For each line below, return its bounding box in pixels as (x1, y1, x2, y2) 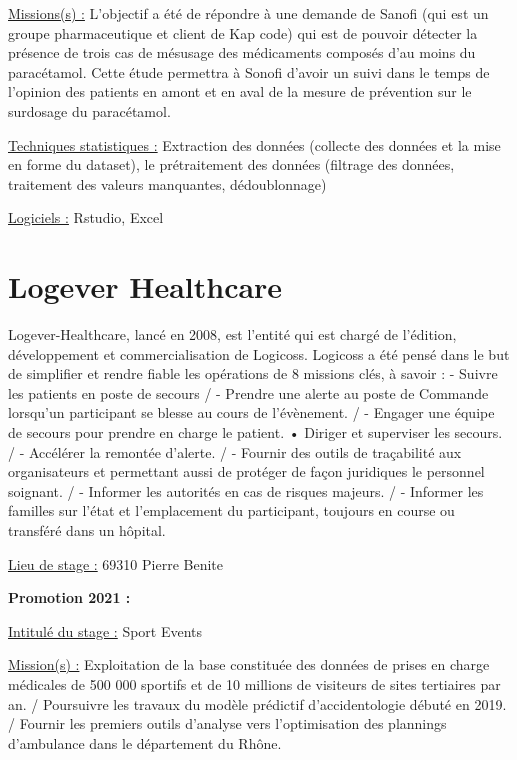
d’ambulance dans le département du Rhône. (8, 732, 282, 753)
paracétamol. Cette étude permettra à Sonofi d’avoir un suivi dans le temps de (8, 61, 490, 82)
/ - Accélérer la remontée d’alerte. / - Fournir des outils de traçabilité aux (8, 441, 462, 462)
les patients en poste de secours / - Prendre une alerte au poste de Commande (8, 382, 489, 403)
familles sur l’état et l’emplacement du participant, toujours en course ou (8, 500, 455, 521)
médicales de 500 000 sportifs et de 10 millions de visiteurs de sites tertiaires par (8, 673, 501, 694)
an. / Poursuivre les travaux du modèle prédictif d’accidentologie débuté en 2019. (8, 693, 507, 714)
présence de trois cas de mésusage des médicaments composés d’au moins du (8, 42, 476, 63)
